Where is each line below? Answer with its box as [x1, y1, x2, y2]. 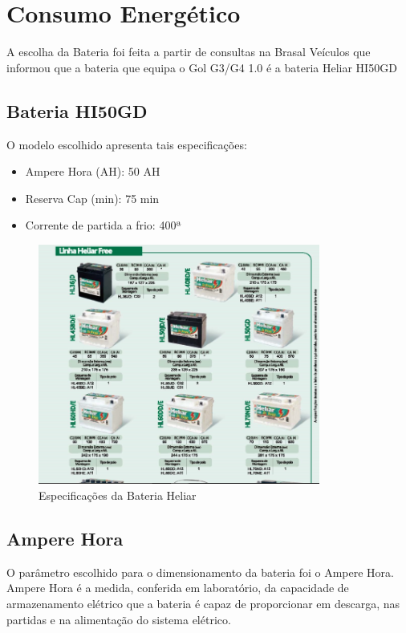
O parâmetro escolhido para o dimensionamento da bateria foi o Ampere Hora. [6, 563, 394, 580]
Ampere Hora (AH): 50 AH [25, 163, 160, 180]
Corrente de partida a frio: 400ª [25, 217, 181, 233]
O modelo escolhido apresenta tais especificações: [6, 136, 247, 152]
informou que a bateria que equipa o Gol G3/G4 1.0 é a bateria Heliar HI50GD [6, 59, 397, 75]
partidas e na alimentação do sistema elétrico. [6, 611, 231, 627]
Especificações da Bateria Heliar [39, 487, 197, 504]
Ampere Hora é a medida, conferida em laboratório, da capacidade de [6, 579, 349, 596]
